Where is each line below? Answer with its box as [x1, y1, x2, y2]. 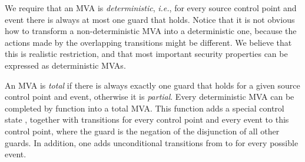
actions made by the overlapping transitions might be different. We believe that [5, 36, 292, 48]
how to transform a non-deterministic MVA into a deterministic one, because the [5, 25, 297, 37]
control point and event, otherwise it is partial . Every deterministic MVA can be [5, 90, 294, 103]
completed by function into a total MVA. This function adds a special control [5, 102, 284, 114]
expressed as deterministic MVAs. [5, 59, 126, 71]
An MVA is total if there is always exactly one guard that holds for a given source [5, 79, 300, 91]
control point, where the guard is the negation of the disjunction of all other [5, 124, 280, 137]
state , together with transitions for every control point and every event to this [5, 113, 289, 126]
